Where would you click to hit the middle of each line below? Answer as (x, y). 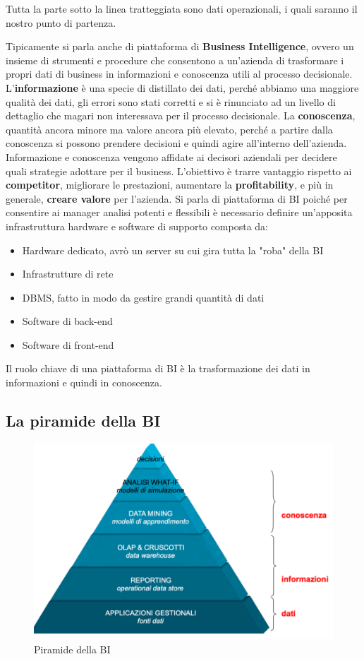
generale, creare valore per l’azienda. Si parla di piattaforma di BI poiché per (177, 198)
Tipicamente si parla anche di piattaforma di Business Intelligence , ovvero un (180, 46)
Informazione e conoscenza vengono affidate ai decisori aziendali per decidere (171, 156)
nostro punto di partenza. (61, 22)
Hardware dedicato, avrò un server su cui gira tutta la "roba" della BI (173, 250)
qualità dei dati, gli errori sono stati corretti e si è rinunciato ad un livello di (171, 101)
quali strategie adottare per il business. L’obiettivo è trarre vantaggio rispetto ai (179, 171)
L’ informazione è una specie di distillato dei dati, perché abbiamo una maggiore (182, 87)
